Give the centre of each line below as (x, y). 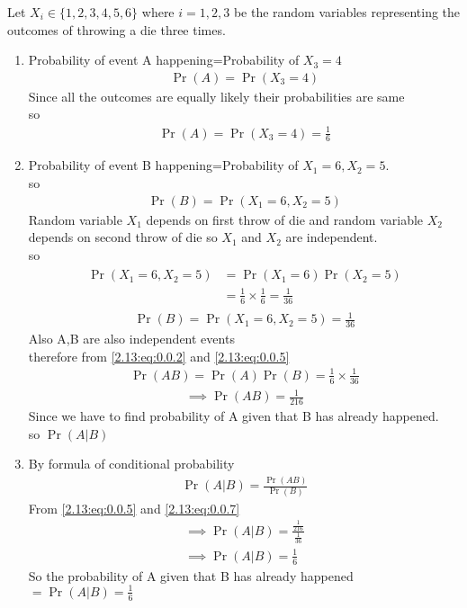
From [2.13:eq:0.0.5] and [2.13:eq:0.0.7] (134, 508)
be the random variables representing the (347, 12)
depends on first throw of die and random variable (285, 219)
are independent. (332, 237)
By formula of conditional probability (131, 464)
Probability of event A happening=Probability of (164, 60)
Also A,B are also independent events (131, 339)
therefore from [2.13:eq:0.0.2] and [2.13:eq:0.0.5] (159, 356)
